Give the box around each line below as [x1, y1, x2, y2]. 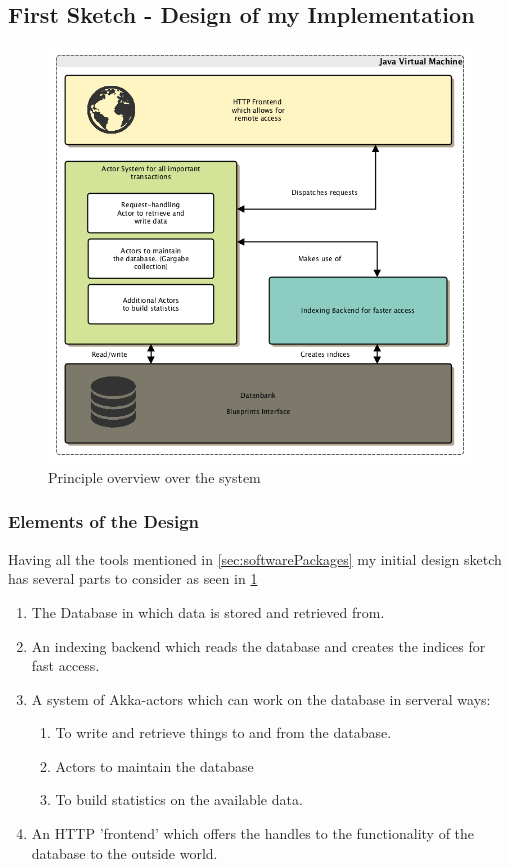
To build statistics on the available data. [55, 789, 303, 810]
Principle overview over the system [48, 466, 261, 487]
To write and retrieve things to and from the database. [55, 722, 392, 743]
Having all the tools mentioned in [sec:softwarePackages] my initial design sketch [8, 548, 502, 569]
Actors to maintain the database [55, 755, 254, 776]
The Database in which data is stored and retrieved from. [31, 601, 385, 622]
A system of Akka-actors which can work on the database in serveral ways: [31, 688, 491, 709]
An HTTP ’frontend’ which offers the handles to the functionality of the [31, 823, 475, 844]
